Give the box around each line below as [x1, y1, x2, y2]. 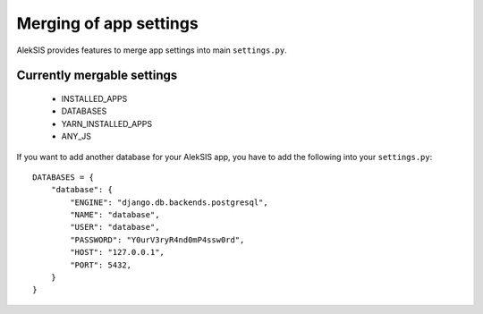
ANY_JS [61, 131, 92, 142]
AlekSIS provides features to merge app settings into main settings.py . [16, 45, 288, 55]
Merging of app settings [16, 13, 199, 33]
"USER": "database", [70, 222, 160, 233]
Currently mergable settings [16, 68, 178, 83]
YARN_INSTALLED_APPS [61, 118, 152, 129]
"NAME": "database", [70, 210, 160, 220]
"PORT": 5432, [70, 259, 132, 270]
